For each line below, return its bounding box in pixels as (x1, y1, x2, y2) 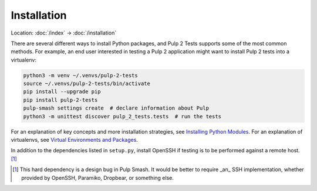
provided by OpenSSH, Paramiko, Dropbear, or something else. (21, 174, 174, 181)
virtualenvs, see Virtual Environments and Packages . (11, 137, 138, 144)
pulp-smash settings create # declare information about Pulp (23, 105, 210, 111)
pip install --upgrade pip (23, 88, 101, 95)
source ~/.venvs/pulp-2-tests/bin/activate (23, 80, 151, 87)
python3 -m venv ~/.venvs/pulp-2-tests (23, 72, 138, 79)
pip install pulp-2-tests (23, 97, 98, 103)
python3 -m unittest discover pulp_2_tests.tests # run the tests (23, 113, 222, 120)
